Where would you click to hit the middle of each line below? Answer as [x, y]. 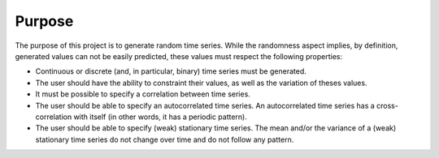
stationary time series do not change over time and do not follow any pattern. [165, 139]
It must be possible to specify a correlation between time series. [143, 94]
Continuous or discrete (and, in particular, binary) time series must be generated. [171, 71]
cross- [387, 105]
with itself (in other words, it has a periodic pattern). [161, 117]
